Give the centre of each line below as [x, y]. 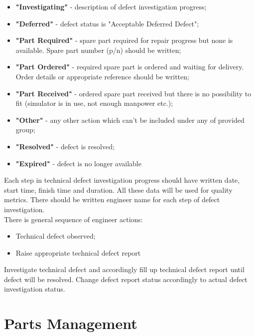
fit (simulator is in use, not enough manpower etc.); [94, 103]
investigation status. [35, 289]
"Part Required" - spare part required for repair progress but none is [124, 40]
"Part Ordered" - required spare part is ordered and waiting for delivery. [130, 67]
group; [25, 130]
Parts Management [71, 323]
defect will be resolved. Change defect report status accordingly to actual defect [126, 279]
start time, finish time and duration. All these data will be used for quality [118, 189]
